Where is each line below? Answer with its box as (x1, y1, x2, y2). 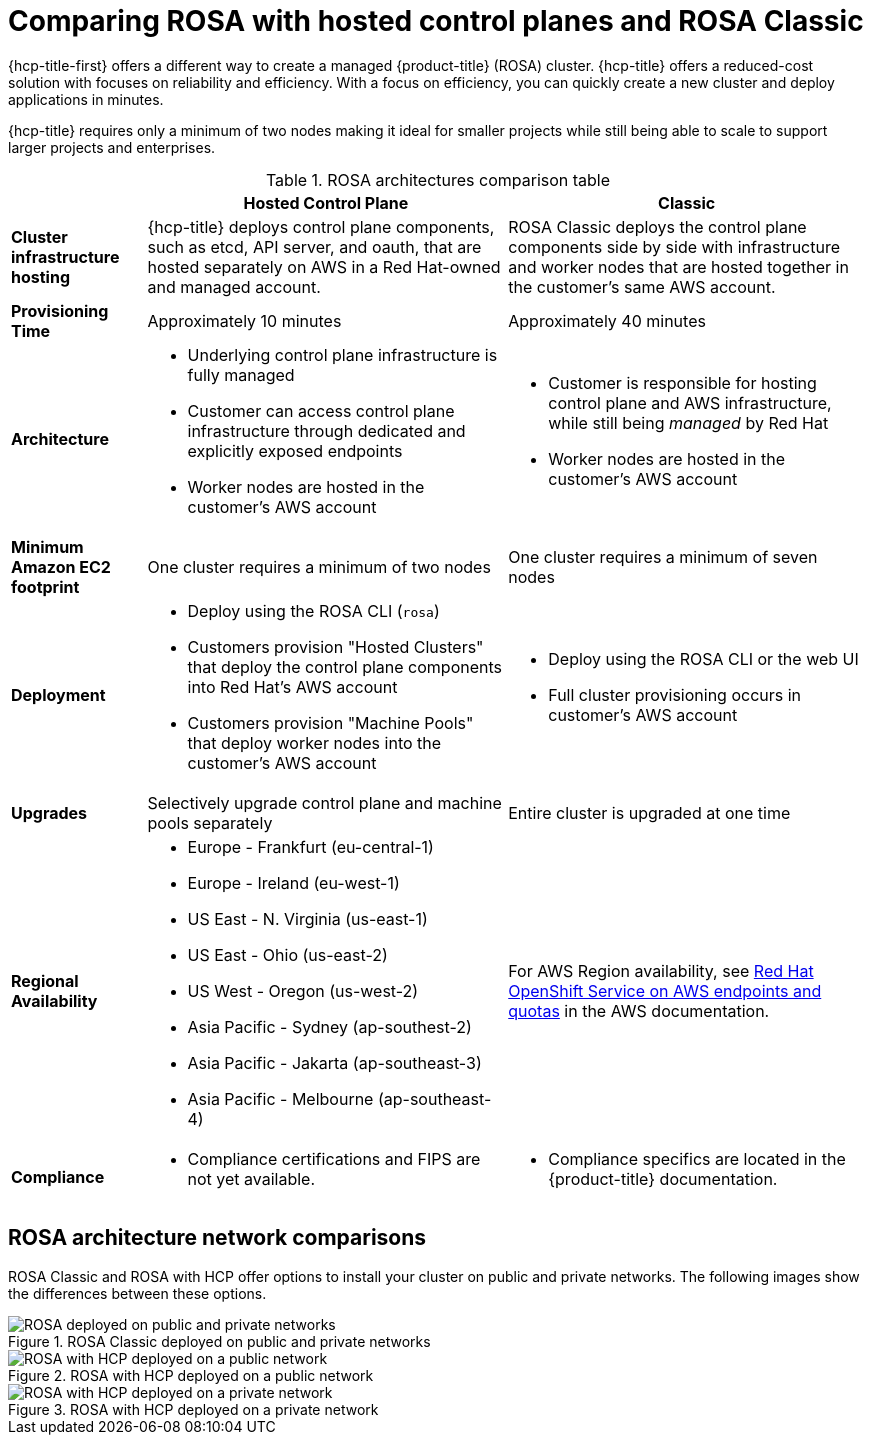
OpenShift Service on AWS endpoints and (508, 980, 822, 1001)
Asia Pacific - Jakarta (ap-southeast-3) (187, 1052, 482, 1073)
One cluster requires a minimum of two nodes (147, 556, 491, 577)
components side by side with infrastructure (508, 236, 841, 257)
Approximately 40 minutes (508, 310, 706, 331)
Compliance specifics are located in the (548, 1148, 846, 1169)
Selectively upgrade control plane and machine (147, 792, 502, 813)
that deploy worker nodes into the (187, 732, 442, 753)
